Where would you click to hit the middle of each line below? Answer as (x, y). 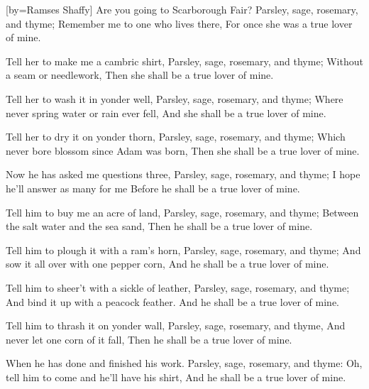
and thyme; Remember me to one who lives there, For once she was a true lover (179, 23)
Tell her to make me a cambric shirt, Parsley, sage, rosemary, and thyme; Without (184, 61)
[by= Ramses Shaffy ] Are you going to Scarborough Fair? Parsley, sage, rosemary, (182, 9)
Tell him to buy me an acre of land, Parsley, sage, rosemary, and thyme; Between (182, 212)
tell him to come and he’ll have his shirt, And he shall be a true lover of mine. (176, 377)
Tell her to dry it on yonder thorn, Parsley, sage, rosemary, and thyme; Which (176, 137)
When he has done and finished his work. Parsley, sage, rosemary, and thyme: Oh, (184, 363)
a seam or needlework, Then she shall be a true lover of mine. (140, 75)
